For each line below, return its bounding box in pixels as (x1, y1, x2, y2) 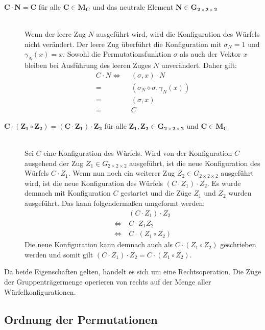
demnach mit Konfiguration (25, 187, 111, 198)
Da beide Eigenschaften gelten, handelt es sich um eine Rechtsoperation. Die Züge (4, 266, 261, 277)
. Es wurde (207, 177, 241, 188)
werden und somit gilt (25, 249, 93, 260)
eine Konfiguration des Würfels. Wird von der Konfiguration (43, 148, 232, 158)
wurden (228, 187, 252, 198)
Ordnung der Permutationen (4, 311, 158, 327)
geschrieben (220, 239, 256, 250)
